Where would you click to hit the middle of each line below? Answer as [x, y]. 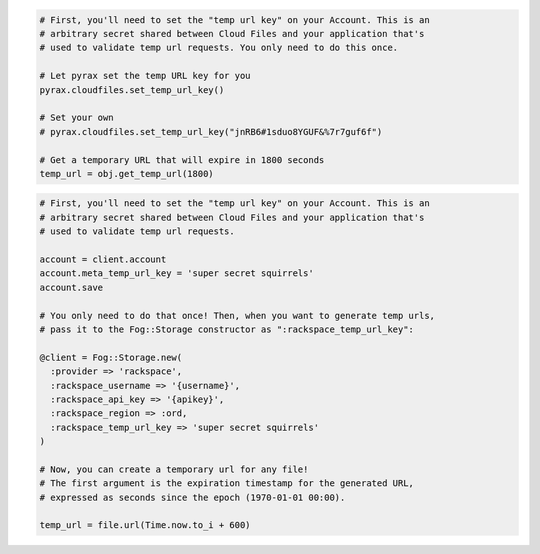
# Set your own [76, 118]
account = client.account [103, 259]
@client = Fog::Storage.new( [111, 357]
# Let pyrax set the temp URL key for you [145, 76]
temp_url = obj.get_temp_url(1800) [126, 173]
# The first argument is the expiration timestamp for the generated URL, [227, 483]
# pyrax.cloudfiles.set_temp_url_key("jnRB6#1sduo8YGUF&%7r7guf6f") [211, 131]
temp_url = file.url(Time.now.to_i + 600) [145, 525]
